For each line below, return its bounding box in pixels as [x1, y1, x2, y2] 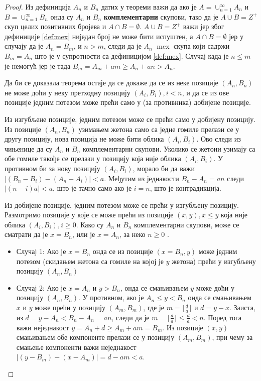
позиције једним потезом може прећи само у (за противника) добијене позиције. [5, 97, 251, 107]
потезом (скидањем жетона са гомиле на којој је [16, 256, 164, 266]
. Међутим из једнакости [104, 173, 179, 183]
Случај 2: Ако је [16, 282, 66, 293]
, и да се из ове [182, 87, 229, 97]
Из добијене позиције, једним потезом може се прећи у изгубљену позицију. [5, 199, 239, 210]
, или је [72, 229, 95, 239]
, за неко [119, 229, 146, 239]
